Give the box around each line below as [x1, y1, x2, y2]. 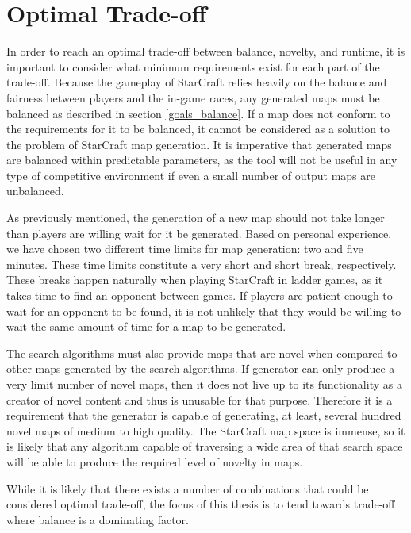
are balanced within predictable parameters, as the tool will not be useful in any [6, 151, 398, 168]
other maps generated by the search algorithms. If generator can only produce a [6, 360, 395, 377]
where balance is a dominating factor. [6, 511, 189, 527]
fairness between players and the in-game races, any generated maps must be [6, 89, 380, 105]
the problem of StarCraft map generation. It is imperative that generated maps [6, 136, 392, 152]
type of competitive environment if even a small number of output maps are [6, 167, 375, 183]
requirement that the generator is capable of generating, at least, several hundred [6, 407, 401, 424]
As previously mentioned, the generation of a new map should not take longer [6, 209, 385, 226]
